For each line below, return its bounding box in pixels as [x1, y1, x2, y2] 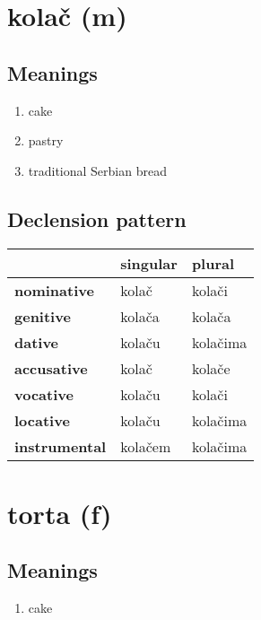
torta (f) [7, 494, 112, 531]
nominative [14, 279, 94, 301]
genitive [14, 305, 71, 327]
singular [120, 252, 178, 274]
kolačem [120, 435, 171, 457]
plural [191, 252, 235, 274]
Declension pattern [7, 205, 187, 232]
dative [14, 331, 59, 353]
